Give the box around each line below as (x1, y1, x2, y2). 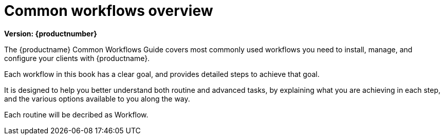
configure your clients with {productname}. (4, 53, 150, 63)
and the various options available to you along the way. (4, 94, 190, 103)
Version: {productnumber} (4, 29, 97, 38)
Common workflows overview (4, 2, 213, 19)
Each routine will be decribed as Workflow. (4, 110, 149, 119)
